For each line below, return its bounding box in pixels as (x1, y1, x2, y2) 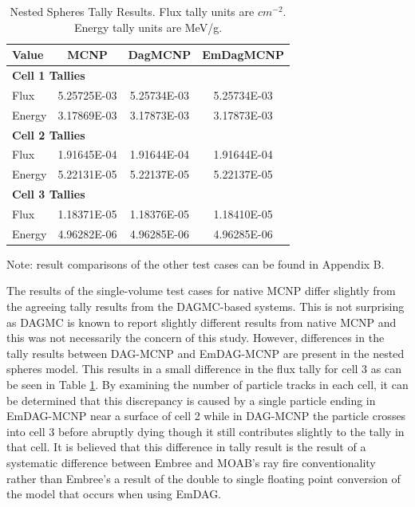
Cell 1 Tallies (12, 67, 85, 84)
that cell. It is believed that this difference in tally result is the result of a (6, 438, 366, 455)
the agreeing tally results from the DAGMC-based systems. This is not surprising (6, 298, 405, 315)
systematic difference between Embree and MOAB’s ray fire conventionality (6, 454, 376, 470)
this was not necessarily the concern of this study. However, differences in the (6, 329, 385, 346)
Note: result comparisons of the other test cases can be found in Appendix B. (6, 255, 385, 272)
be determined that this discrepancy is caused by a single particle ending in (6, 391, 376, 408)
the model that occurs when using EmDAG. (6, 485, 222, 502)
